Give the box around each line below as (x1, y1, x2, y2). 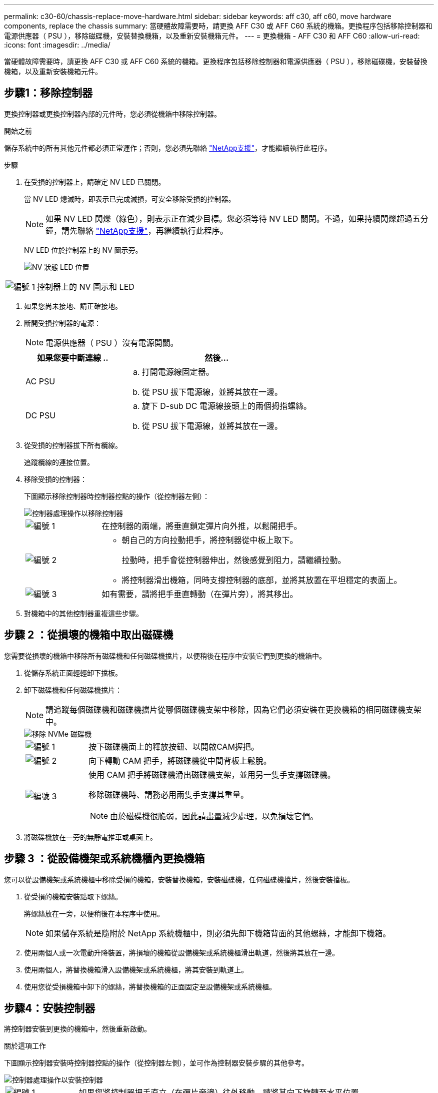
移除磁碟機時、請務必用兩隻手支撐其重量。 (88, 789, 248, 800)
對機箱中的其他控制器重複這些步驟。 (24, 609, 143, 618)
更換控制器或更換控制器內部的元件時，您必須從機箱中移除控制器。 (4, 109, 221, 118)
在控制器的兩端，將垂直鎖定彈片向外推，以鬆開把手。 (101, 520, 302, 531)
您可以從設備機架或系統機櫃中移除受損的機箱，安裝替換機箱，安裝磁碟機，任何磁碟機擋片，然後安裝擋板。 (4, 875, 354, 884)
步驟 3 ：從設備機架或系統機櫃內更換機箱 (4, 852, 205, 865)
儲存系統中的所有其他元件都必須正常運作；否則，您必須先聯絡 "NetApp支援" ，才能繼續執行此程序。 (4, 143, 332, 152)
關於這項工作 (4, 1041, 46, 1050)
